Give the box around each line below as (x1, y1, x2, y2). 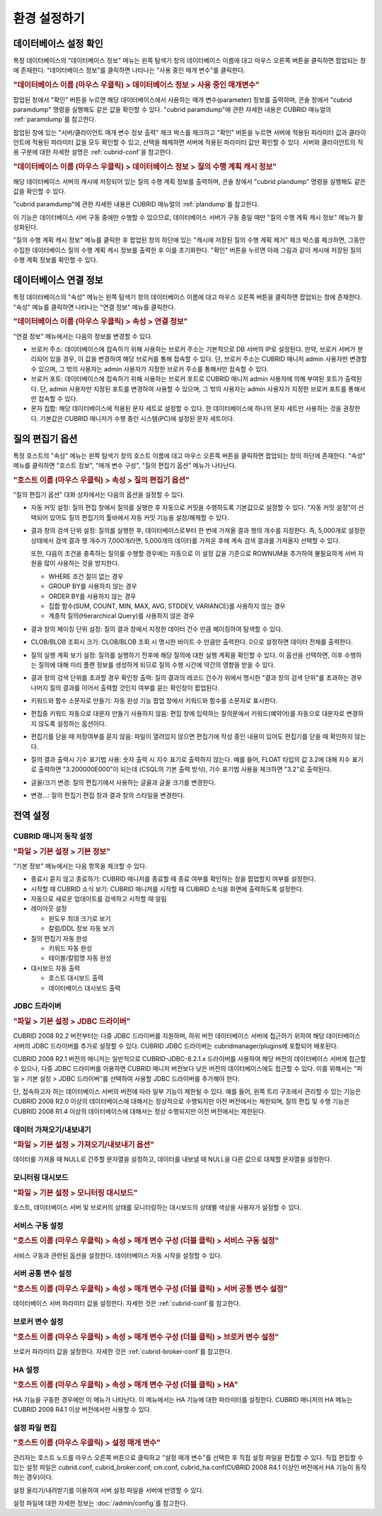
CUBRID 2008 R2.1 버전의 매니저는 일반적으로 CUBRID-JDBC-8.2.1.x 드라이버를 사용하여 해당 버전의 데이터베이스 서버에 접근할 (13, 1054, 366, 1063)
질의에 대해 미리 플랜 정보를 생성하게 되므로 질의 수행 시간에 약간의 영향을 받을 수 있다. (37, 660, 276, 669)
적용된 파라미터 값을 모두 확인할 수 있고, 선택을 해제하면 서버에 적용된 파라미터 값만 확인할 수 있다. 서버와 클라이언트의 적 (32, 138, 364, 146)
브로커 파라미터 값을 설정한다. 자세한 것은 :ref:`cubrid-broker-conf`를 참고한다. (13, 1347, 233, 1355)
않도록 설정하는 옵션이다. (37, 719, 107, 728)
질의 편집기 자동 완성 (30, 934, 88, 942)
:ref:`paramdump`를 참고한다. (13, 115, 97, 124)
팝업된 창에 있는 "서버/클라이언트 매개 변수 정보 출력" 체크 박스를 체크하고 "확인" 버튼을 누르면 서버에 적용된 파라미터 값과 (13, 128, 347, 137)
